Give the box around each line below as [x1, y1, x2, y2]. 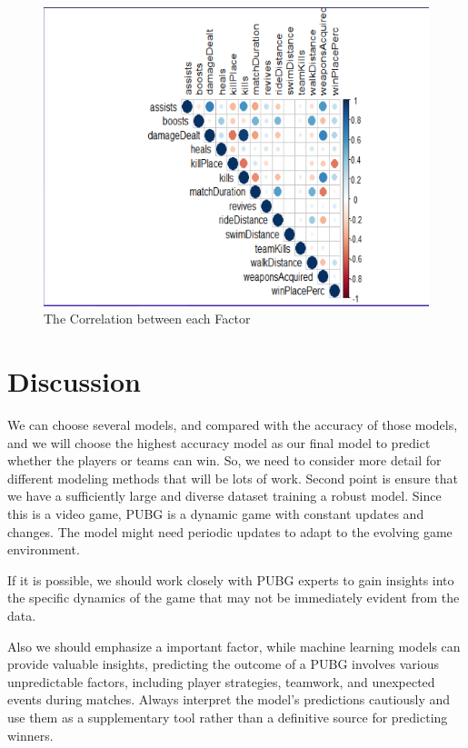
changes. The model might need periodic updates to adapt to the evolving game [7, 522, 453, 541]
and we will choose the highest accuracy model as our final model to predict [7, 433, 431, 452]
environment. [7, 540, 80, 559]
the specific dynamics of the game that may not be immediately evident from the [7, 588, 460, 607]
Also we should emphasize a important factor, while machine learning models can [7, 636, 461, 655]
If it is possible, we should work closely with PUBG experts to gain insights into [7, 570, 454, 589]
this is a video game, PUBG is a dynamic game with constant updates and [7, 504, 424, 523]
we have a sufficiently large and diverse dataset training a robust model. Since [7, 486, 442, 505]
